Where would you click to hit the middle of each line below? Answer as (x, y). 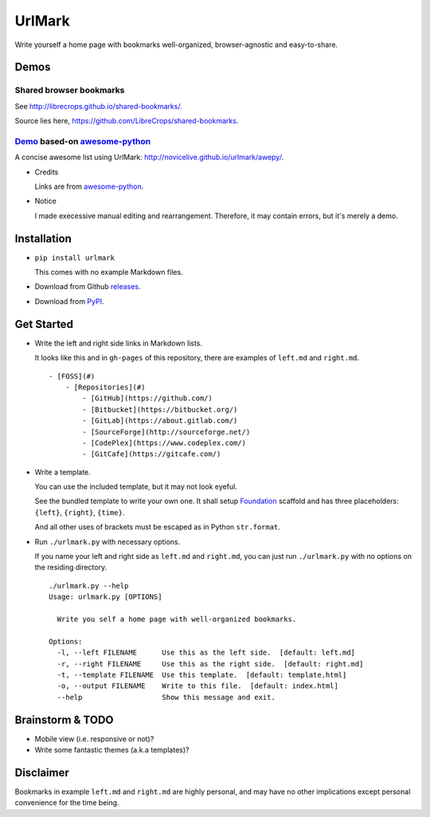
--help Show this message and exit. (166, 697)
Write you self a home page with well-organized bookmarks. (177, 619)
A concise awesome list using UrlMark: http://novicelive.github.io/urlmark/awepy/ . (149, 157)
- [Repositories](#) (105, 387)
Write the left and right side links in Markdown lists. (119, 343)
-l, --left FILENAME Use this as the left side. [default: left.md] (206, 653)
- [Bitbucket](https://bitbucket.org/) (160, 409)
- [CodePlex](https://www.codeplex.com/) (164, 443)
